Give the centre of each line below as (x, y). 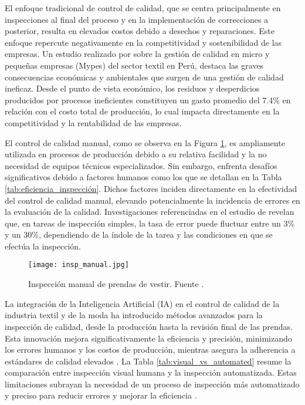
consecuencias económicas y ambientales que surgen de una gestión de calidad (144, 77)
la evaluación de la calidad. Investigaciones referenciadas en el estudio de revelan (150, 212)
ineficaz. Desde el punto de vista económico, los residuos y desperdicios (132, 88)
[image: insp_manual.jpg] (79, 265)
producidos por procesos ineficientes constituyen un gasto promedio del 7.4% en (148, 99)
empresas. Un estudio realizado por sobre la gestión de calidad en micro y (137, 54)
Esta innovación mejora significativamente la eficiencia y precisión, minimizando (148, 338)
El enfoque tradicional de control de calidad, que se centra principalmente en (143, 8)
